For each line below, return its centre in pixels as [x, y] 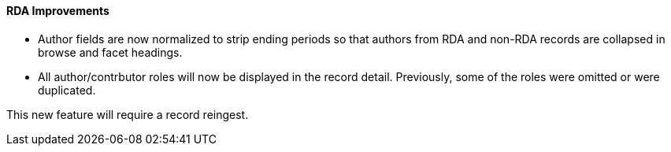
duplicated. [67, 90]
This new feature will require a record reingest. [128, 114]
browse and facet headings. [110, 52]
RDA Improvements [58, 11]
